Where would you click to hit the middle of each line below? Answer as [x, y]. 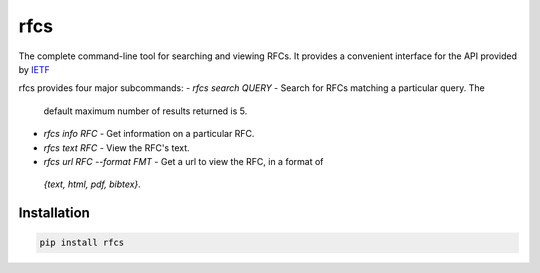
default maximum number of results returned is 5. [145, 111]
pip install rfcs [82, 243]
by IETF [34, 69]
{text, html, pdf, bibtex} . [92, 184]
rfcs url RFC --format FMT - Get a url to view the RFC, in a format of [183, 161]
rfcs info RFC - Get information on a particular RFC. [149, 134]
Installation [54, 213]
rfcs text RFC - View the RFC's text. [116, 147]
